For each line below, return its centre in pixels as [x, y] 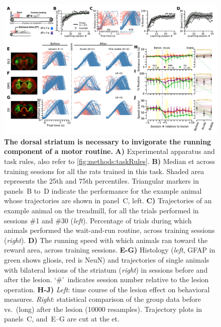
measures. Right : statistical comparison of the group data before [102, 299]
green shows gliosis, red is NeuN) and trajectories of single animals [107, 259]
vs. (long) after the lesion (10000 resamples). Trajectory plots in [103, 309]
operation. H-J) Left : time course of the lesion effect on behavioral [107, 289]
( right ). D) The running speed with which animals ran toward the [106, 240]
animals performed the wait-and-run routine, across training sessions [109, 230]
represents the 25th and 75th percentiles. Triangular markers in [101, 181]
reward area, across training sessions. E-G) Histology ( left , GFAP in [110, 250]
